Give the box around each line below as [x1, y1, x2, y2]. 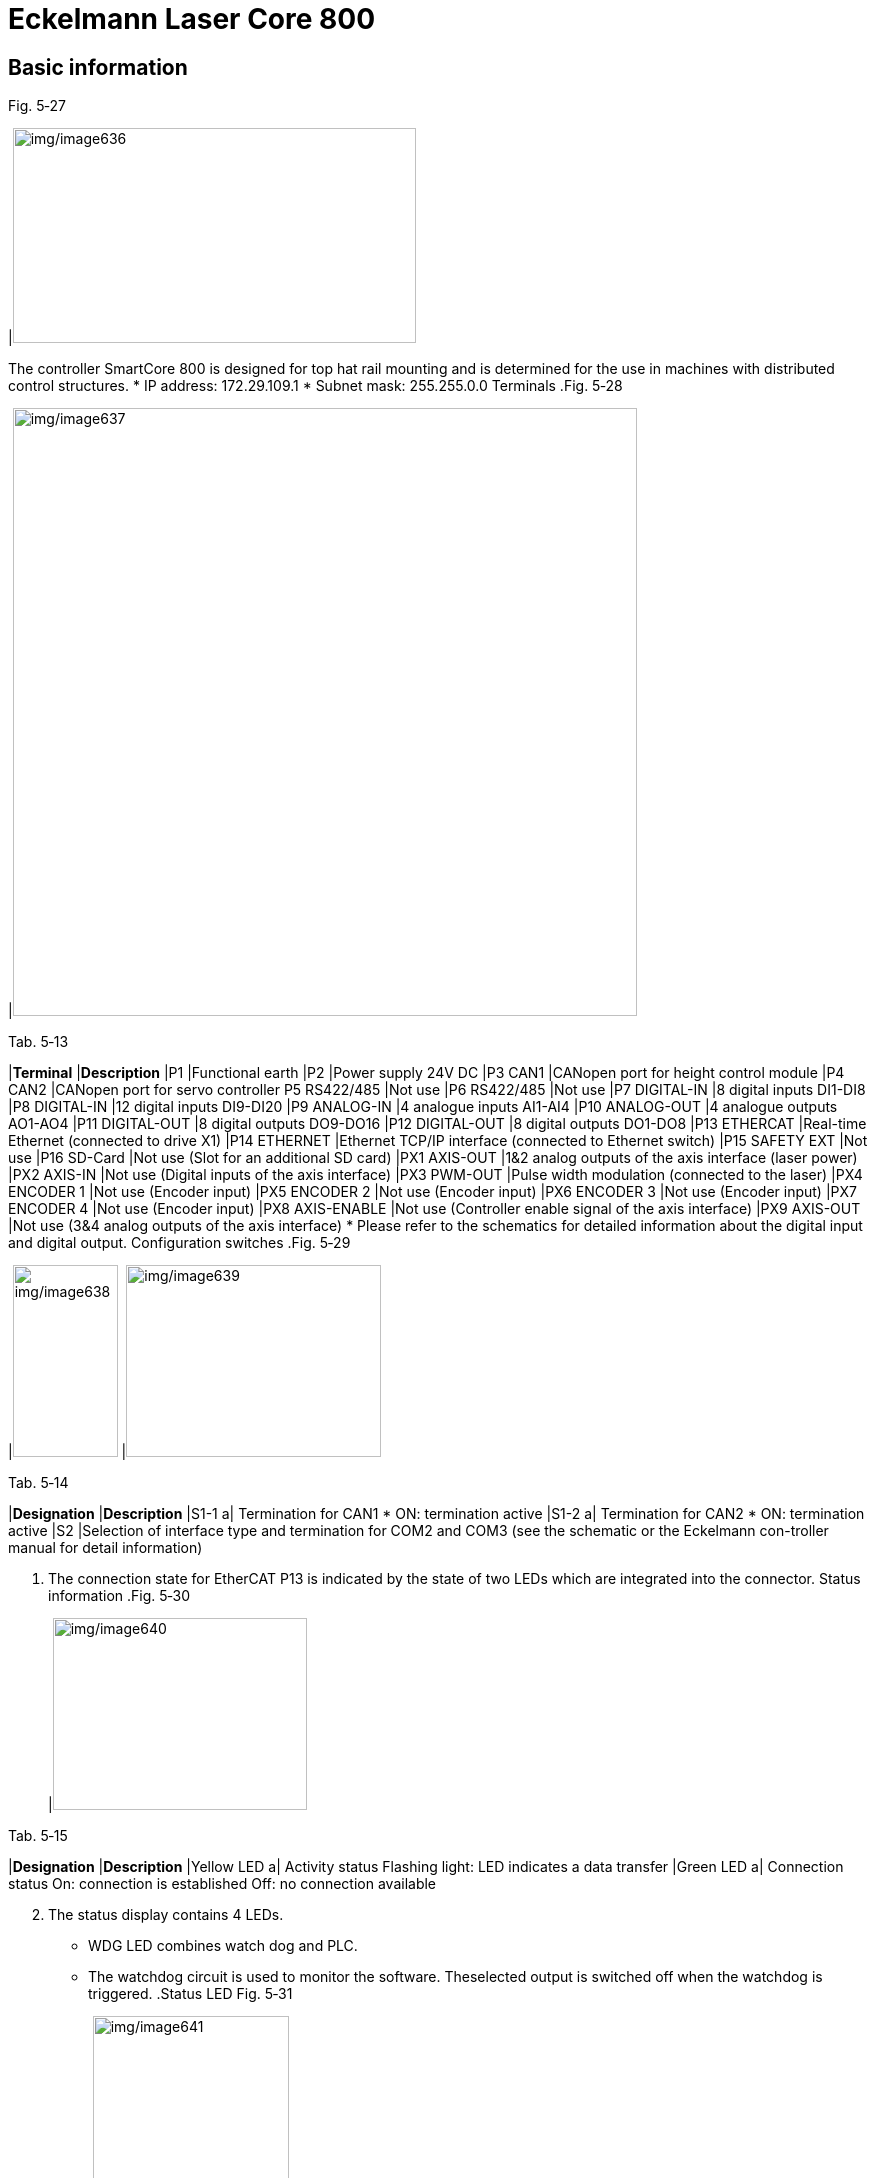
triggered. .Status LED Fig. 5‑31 [88, 1985, 293, 2003]
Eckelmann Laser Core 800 [8, 2, 376, 36]
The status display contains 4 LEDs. [48, 1906, 284, 1924]
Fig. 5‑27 [8, 97, 66, 115]
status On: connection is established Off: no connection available [8, 1875, 437, 1893]
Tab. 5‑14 [8, 1474, 69, 1492]
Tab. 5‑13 [8, 1033, 69, 1051]
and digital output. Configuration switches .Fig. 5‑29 [8, 1234, 351, 1252]
